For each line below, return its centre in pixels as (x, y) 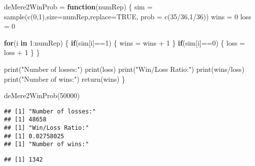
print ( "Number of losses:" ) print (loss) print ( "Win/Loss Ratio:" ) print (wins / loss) (124, 69)
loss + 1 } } (22, 52)
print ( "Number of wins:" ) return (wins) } (65, 79)
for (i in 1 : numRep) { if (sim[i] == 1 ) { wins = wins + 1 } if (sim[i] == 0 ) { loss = (125, 42)
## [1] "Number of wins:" (46, 144)
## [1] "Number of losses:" (50, 111)
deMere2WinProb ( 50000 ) (42, 95)
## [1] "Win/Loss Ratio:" (46, 128)
